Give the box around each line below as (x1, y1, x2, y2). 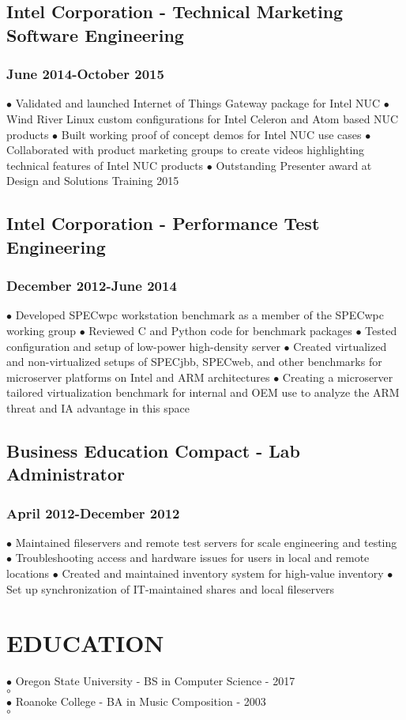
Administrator (6, 462, 125, 486)
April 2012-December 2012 (6, 503, 180, 522)
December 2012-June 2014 (6, 276, 177, 296)
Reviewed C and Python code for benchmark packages (88, 322, 352, 338)
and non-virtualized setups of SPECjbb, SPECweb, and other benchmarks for (6, 353, 382, 370)
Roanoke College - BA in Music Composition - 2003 (15, 692, 266, 709)
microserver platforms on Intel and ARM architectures (6, 368, 270, 385)
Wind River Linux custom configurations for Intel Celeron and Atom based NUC (6, 110, 399, 126)
